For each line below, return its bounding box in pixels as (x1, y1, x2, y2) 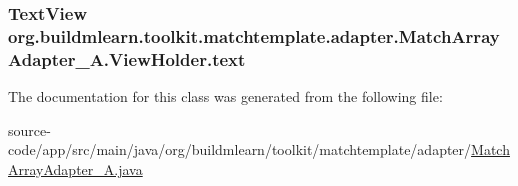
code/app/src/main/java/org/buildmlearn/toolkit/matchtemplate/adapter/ (8, 139, 472, 160)
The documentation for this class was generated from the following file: (8, 86, 443, 107)
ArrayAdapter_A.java (8, 158, 143, 179)
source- (8, 119, 51, 140)
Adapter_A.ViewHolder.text (8, 46, 246, 71)
